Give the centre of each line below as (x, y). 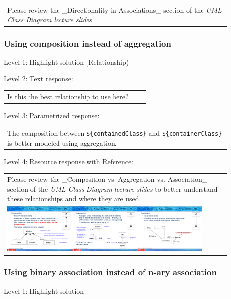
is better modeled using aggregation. (62, 142)
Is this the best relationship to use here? (68, 96)
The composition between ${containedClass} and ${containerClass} (115, 133)
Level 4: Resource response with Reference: (69, 161)
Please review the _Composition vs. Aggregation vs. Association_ (107, 179)
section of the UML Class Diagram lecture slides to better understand (113, 189)
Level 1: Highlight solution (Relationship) (67, 62)
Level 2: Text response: (39, 78)
